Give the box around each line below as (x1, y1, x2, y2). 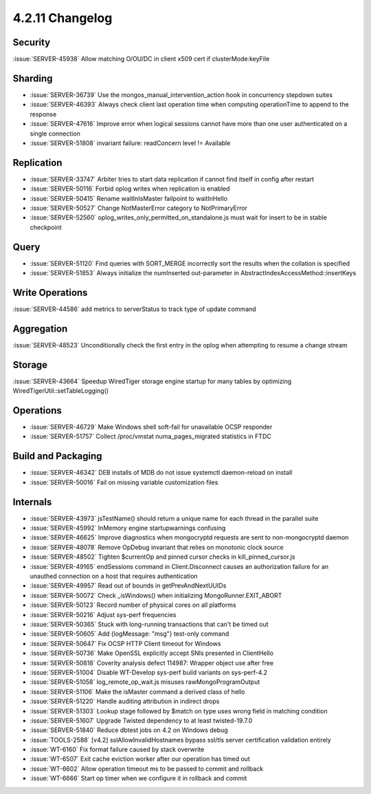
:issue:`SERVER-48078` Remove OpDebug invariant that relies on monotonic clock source (30, 543, 284, 551)
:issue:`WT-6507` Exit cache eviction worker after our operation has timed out (30, 755, 250, 763)
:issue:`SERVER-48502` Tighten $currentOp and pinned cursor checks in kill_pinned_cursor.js (30, 552, 295, 561)
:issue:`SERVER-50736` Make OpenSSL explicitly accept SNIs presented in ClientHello (30, 649, 274, 657)
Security (12, 36, 51, 48)
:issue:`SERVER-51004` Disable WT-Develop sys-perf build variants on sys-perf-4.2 (30, 668, 268, 676)
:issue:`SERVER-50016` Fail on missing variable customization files (30, 478, 218, 486)
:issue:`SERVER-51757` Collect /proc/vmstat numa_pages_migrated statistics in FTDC (30, 432, 271, 440)
